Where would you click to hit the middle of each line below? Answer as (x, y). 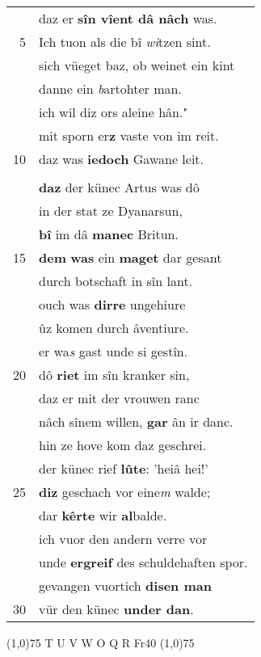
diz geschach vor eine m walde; (125, 492)
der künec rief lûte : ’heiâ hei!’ (124, 468)
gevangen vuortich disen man (125, 585)
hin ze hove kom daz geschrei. (123, 445)
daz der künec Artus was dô (119, 187)
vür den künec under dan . (116, 609)
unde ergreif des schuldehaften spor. (143, 562)
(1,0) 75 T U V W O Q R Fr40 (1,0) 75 (101, 642)
